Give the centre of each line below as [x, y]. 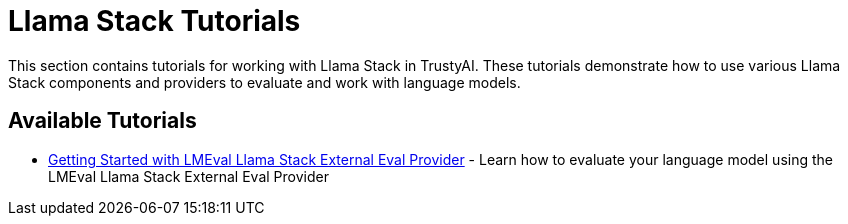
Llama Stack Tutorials [154, 21]
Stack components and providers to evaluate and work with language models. [264, 82]
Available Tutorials [102, 121]
